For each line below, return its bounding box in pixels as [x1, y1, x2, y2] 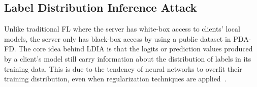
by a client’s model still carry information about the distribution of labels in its [4, 53, 251, 64]
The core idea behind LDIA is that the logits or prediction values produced [18, 43, 253, 54]
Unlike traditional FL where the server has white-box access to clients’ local [4, 23, 240, 34]
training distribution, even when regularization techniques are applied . [4, 73, 227, 84]
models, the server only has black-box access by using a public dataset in [4, 33, 231, 44]
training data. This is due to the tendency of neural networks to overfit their [4, 63, 242, 74]
